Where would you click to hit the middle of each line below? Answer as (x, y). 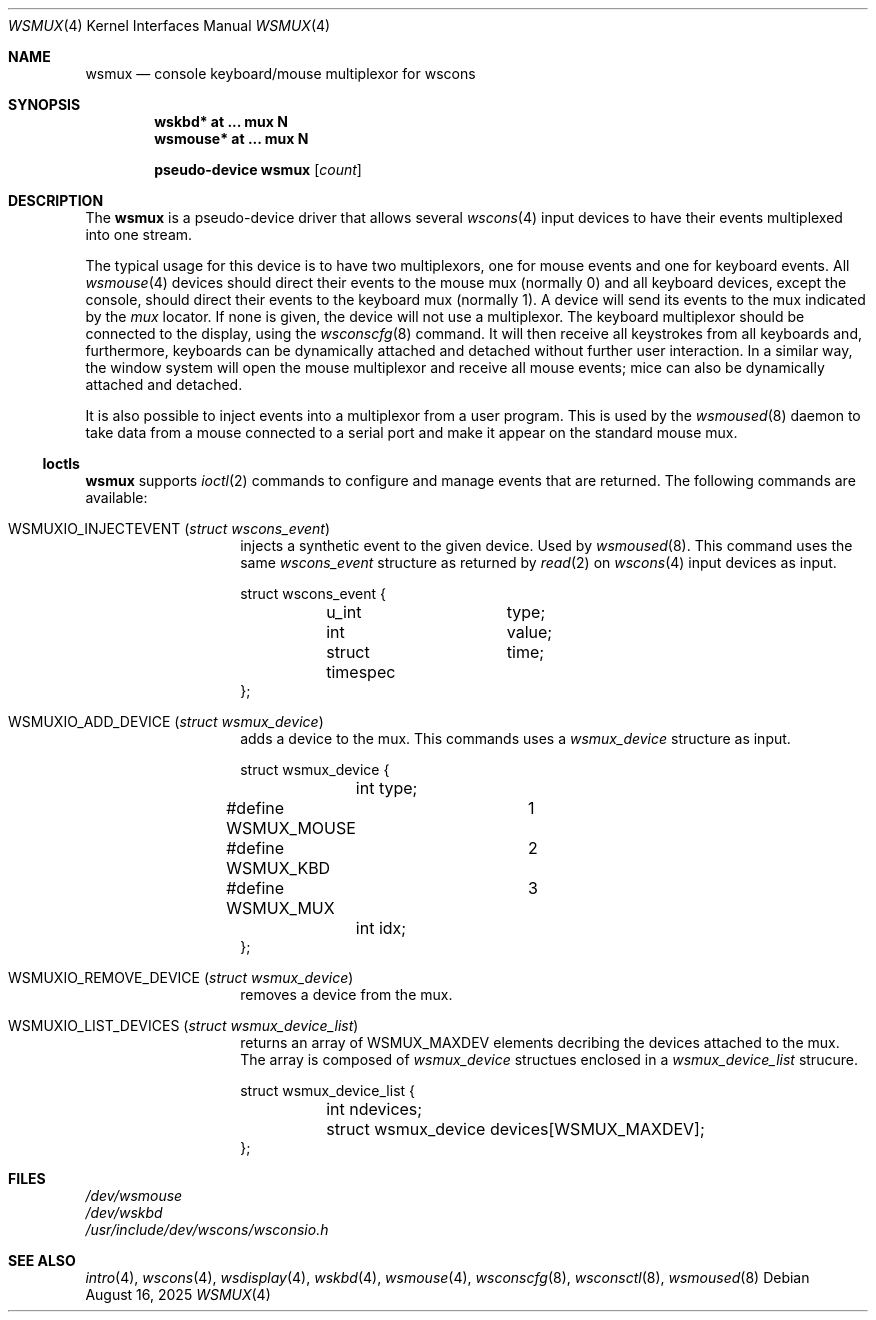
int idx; (381, 928)
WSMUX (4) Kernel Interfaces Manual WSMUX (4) (169, 25)
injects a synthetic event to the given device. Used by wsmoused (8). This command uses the (546, 545)
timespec (361, 672)
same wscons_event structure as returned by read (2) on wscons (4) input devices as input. (538, 562)
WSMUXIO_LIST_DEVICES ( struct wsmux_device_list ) (183, 1025)
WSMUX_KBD (278, 868)
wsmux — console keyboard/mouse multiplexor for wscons (280, 73)
